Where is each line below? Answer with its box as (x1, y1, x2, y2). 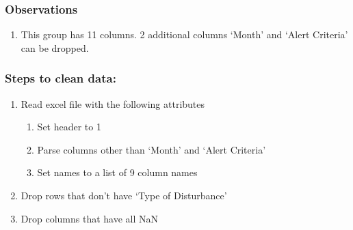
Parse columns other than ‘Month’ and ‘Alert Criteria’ (37, 142, 266, 156)
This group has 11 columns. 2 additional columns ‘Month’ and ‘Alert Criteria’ (21, 27, 348, 42)
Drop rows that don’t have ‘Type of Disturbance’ (21, 188, 227, 202)
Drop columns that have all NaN (21, 211, 158, 225)
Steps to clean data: (5, 70, 116, 87)
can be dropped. (21, 40, 89, 55)
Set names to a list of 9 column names (37, 165, 198, 179)
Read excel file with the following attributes (21, 96, 205, 111)
